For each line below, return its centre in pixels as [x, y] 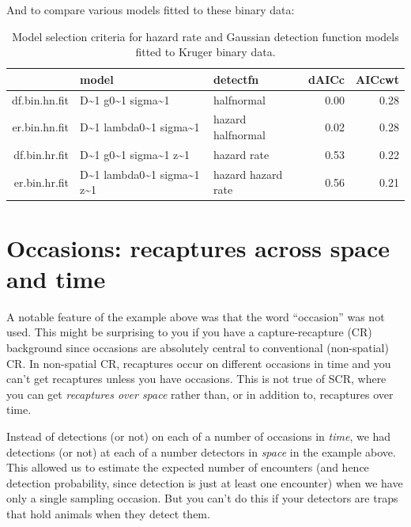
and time [56, 278]
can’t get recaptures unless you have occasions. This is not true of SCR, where [196, 379]
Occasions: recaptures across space [198, 247]
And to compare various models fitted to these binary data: [151, 9]
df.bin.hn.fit [41, 99]
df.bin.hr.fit [41, 154]
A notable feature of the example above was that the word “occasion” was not [196, 316]
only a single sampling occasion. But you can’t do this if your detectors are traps [202, 498]
